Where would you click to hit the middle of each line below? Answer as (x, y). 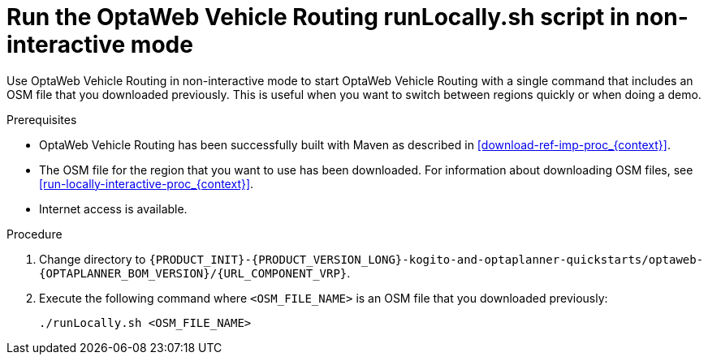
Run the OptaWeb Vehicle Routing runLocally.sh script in (318, 17)
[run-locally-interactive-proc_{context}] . (147, 183)
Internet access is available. (113, 208)
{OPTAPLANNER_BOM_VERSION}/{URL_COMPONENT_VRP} (193, 273)
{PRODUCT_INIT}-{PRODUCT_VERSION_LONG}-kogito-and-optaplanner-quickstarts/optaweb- (426, 259)
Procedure (35, 234)
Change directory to (93, 259)
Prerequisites (42, 119)
